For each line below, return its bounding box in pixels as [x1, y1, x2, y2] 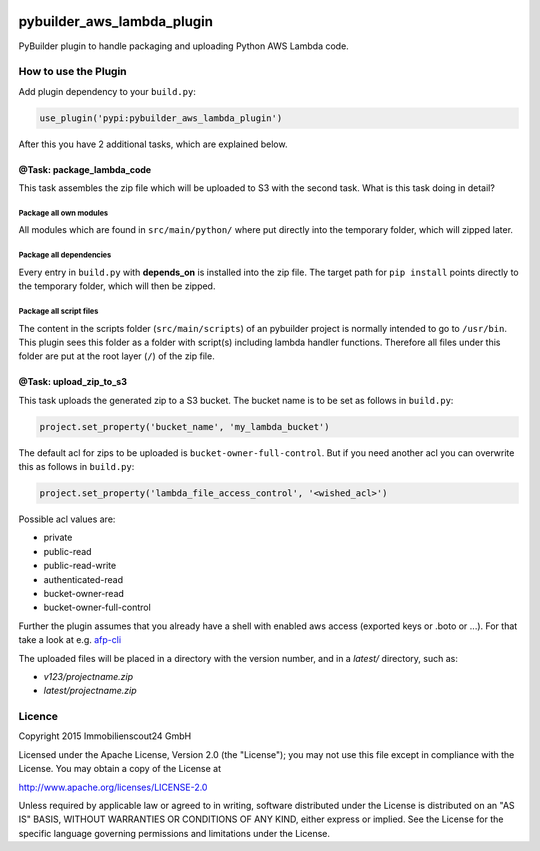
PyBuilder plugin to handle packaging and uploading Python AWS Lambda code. [18, 40, 349, 52]
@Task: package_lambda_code [18, 163, 152, 175]
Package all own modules [18, 208, 109, 218]
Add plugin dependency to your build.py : [18, 85, 197, 97]
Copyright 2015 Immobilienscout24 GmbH [18, 730, 192, 742]
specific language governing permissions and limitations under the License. [18, 827, 330, 839]
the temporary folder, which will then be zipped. [18, 280, 216, 292]
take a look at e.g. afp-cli [18, 634, 122, 646]
